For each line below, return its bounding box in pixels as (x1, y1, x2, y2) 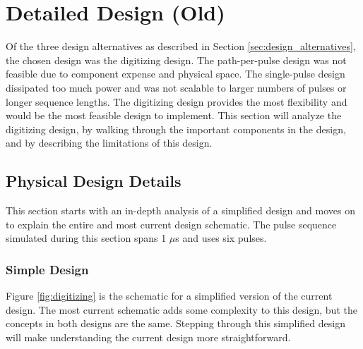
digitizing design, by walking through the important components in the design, (6, 121, 346, 136)
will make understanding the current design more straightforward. (6, 329, 291, 344)
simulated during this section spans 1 (6, 231, 167, 245)
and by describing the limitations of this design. (6, 135, 213, 150)
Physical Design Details (6, 170, 181, 192)
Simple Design (6, 260, 89, 278)
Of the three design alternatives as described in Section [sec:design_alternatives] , (6, 39, 356, 54)
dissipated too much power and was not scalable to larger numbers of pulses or (6, 80, 347, 94)
